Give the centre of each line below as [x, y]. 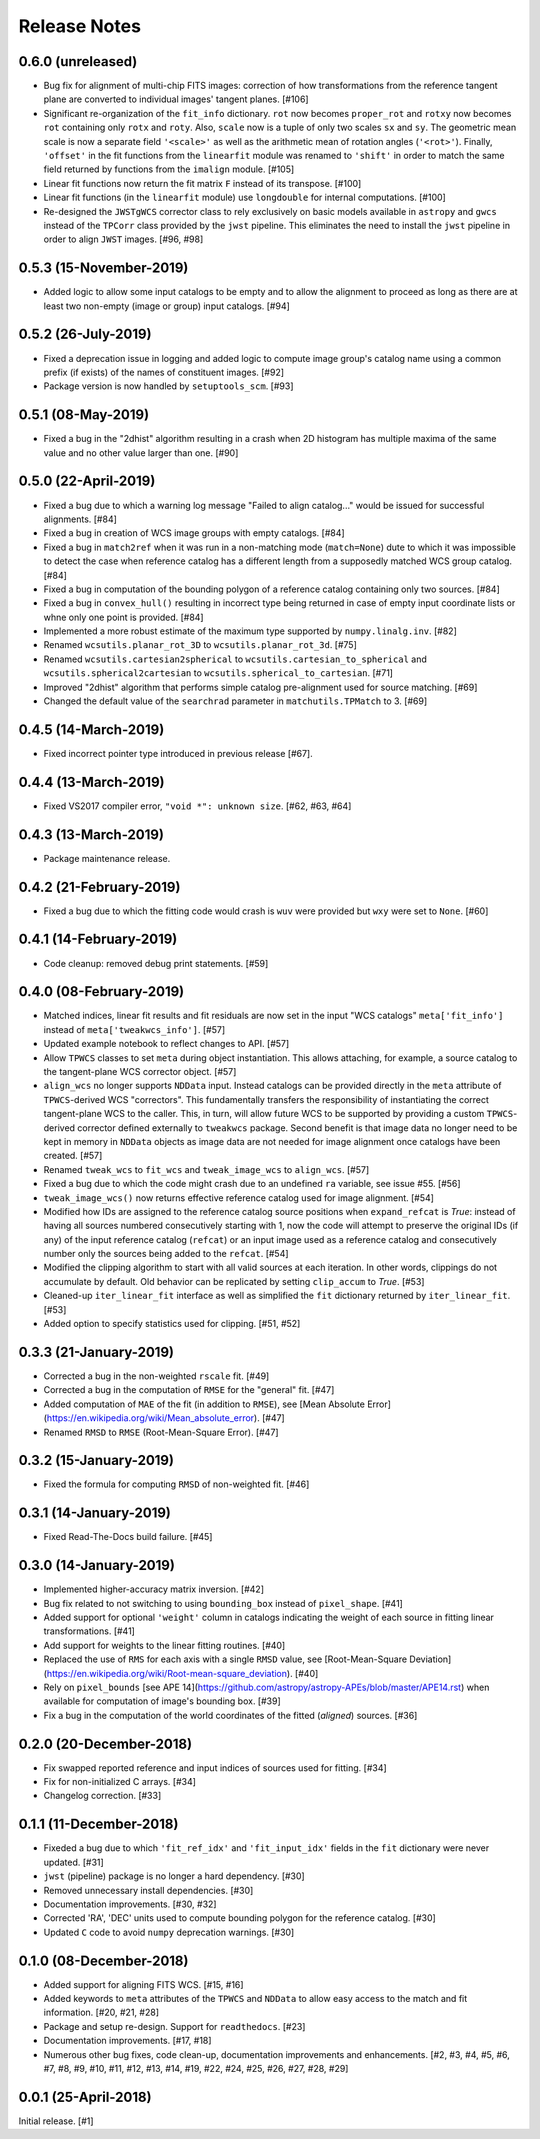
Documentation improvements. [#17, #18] [127, 2041]
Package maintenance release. [107, 858]
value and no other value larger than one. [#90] [141, 452]
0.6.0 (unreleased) [78, 61]
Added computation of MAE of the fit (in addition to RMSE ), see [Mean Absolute [204, 1404]
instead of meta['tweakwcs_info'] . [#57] [134, 1029]
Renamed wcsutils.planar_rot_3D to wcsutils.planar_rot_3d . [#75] [200, 645]
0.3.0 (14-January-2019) [96, 1565]
